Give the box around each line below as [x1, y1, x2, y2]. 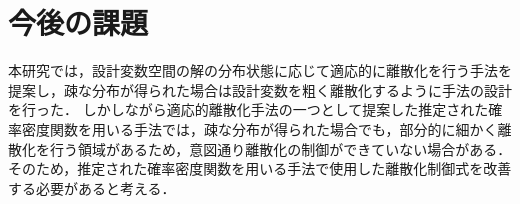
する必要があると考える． [8, 177, 176, 198]
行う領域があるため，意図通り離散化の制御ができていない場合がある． [49, 138, 512, 159]
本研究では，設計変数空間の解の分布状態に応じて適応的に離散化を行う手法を [8, 60, 512, 81]
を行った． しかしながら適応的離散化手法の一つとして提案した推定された [8, 99, 489, 120]
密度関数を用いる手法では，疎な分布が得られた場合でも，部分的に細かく [21, 118, 498, 139]
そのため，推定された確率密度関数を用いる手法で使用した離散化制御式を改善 [8, 158, 512, 179]
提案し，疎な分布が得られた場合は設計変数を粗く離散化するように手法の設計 [8, 79, 512, 100]
